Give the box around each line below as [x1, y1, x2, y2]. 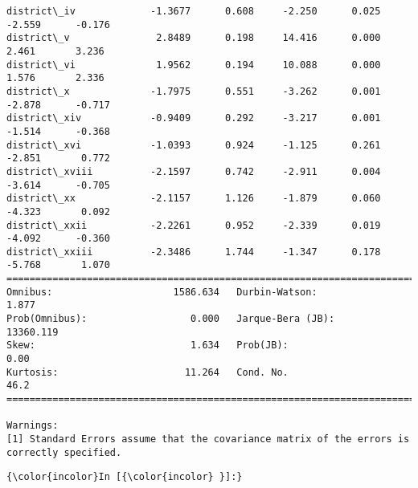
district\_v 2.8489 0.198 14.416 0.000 [6, 32, 381, 44]
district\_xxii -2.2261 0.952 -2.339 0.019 [6, 219, 381, 231]
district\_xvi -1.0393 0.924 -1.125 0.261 [6, 139, 381, 151]
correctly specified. [6, 446, 122, 458]
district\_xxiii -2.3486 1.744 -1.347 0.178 [6, 246, 381, 258]
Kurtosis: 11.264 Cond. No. [6, 366, 289, 378]
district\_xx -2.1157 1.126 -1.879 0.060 [6, 193, 381, 205]
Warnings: [6, 420, 59, 432]
